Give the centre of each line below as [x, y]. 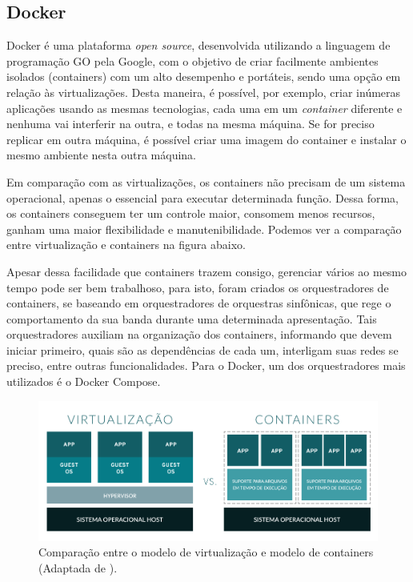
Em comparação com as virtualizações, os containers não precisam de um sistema [206, 181]
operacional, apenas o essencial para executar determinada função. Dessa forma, [202, 197]
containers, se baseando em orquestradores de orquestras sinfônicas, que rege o [199, 303]
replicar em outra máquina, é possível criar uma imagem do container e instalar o [206, 139]
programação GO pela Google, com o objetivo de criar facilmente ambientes [192, 60]
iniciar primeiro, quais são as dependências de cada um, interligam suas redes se [202, 349]
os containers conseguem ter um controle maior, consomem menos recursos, [191, 213]
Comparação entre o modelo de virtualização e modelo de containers [206, 552]
